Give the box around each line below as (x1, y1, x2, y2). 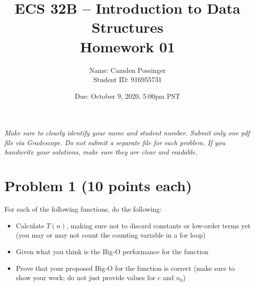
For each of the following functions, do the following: (4, 204, 162, 214)
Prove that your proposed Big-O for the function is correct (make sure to (16, 263, 235, 273)
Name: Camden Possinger (89, 65, 166, 75)
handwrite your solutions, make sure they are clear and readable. (4, 147, 197, 157)
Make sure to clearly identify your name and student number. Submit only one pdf (4, 128, 250, 138)
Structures (91, 17, 164, 37)
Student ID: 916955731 (93, 74, 162, 85)
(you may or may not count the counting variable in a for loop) (16, 230, 206, 240)
